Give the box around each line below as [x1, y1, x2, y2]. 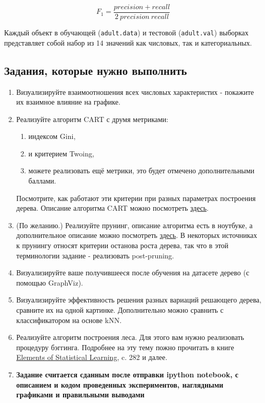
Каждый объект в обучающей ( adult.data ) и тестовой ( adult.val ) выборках [4, 27, 249, 38]
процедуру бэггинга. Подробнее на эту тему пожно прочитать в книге [16, 341, 234, 352]
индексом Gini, [28, 131, 76, 142]
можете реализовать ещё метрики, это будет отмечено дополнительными [28, 165, 255, 176]
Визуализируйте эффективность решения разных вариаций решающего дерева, [16, 294, 261, 305]
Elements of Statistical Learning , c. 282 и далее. [16, 352, 168, 362]
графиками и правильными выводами [16, 389, 145, 400]
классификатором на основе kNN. [16, 314, 122, 325]
